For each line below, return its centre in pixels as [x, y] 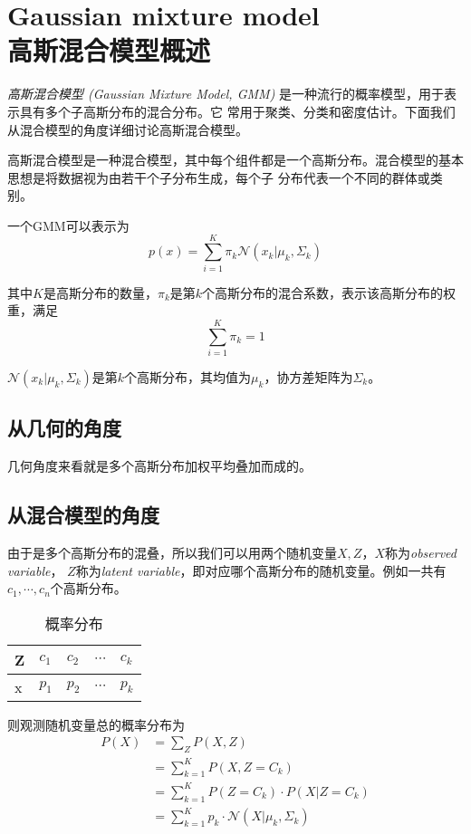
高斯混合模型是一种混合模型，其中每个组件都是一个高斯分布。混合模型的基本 [235, 160]
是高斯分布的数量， [100, 292]
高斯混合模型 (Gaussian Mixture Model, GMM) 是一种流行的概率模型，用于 [226, 94]
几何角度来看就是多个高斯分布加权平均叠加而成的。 [159, 466]
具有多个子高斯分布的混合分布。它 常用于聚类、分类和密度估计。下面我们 [237, 111]
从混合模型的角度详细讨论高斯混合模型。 [128, 129]
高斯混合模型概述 [109, 50]
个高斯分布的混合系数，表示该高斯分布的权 [329, 292]
